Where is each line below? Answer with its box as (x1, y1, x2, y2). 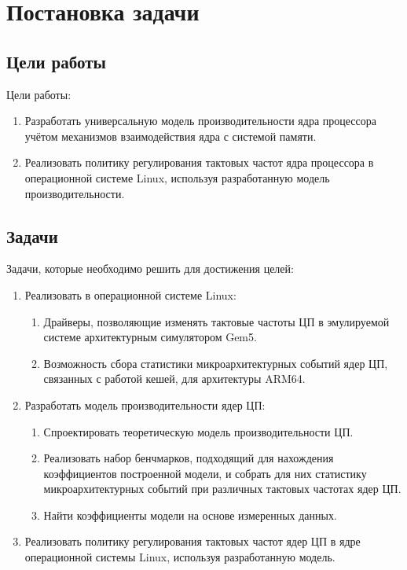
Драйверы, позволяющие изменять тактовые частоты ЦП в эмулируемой (43, 313, 390, 329)
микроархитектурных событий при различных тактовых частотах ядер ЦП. (43, 480, 401, 497)
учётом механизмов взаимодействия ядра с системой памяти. (24, 127, 317, 144)
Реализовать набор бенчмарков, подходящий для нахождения (43, 450, 334, 466)
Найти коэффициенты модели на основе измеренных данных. (43, 506, 337, 523)
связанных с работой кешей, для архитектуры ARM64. (43, 370, 306, 387)
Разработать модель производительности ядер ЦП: (24, 396, 266, 413)
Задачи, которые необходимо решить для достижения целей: (6, 260, 294, 277)
